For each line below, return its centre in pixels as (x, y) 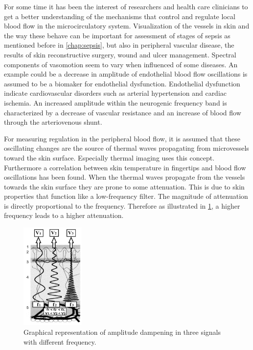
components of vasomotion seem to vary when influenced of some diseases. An (121, 64)
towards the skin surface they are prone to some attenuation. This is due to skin (124, 186)
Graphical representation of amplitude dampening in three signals (122, 332)
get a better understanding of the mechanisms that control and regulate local (120, 16)
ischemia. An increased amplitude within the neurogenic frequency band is (115, 102)
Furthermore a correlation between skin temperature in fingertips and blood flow (125, 167)
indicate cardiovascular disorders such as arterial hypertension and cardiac (115, 93)
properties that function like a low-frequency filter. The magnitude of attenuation (126, 196)
